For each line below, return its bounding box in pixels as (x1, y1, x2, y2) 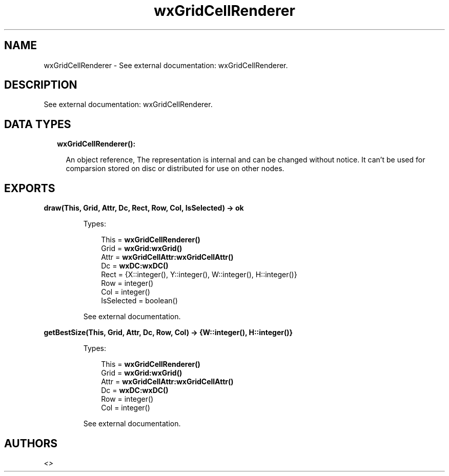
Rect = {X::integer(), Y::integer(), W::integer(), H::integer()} (101, 270, 297, 279)
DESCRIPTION (4, 78, 77, 92)
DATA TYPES (4, 117, 71, 131)
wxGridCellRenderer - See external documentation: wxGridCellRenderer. (44, 60, 288, 70)
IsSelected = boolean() (101, 296, 178, 305)
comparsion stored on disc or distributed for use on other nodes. (66, 164, 284, 173)
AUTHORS (4, 437, 58, 450)
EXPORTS (4, 181, 55, 195)
